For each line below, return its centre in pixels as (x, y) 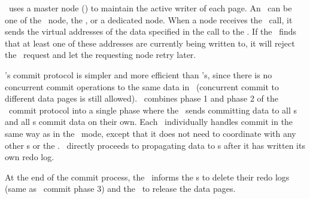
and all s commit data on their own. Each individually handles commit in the (149, 122)
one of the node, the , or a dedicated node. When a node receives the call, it (149, 19)
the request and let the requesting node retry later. (101, 55)
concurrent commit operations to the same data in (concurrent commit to (142, 86)
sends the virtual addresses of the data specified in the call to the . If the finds (151, 31)
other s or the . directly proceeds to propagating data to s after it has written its (155, 145)
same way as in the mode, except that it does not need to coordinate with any (151, 133)
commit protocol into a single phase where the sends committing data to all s (153, 110)
